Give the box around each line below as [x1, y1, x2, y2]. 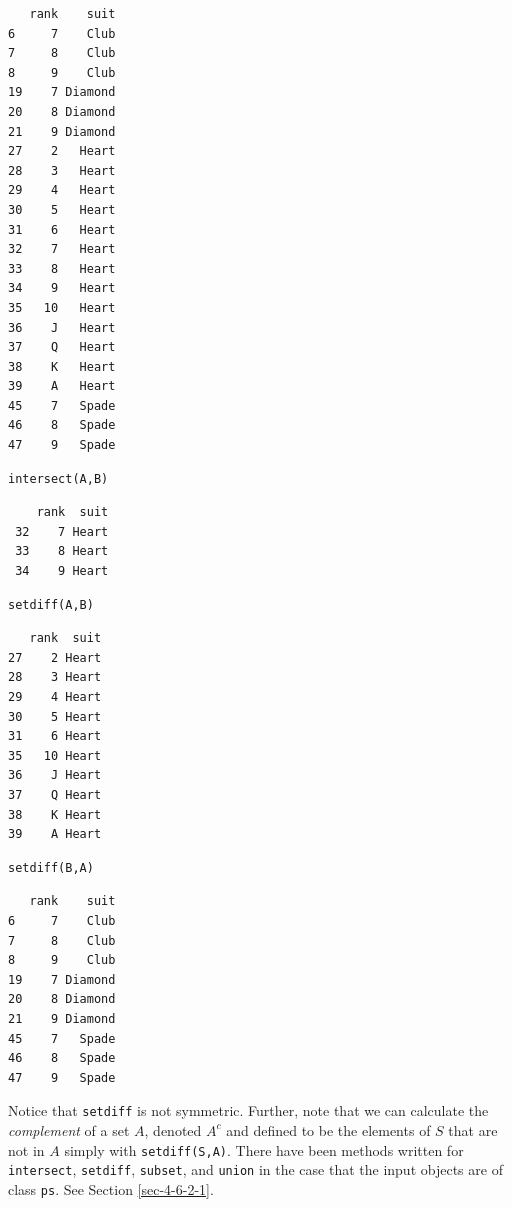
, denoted [144, 1119, 202, 1140]
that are [448, 1119, 498, 1140]
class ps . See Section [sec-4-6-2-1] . [8, 1178, 214, 1199]
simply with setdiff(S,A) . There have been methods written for [64, 1139, 464, 1160]
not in [8, 1139, 45, 1160]
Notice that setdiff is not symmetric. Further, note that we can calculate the [8, 1100, 489, 1121]
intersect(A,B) [8, 471, 109, 486]
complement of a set [8, 1119, 130, 1140]
